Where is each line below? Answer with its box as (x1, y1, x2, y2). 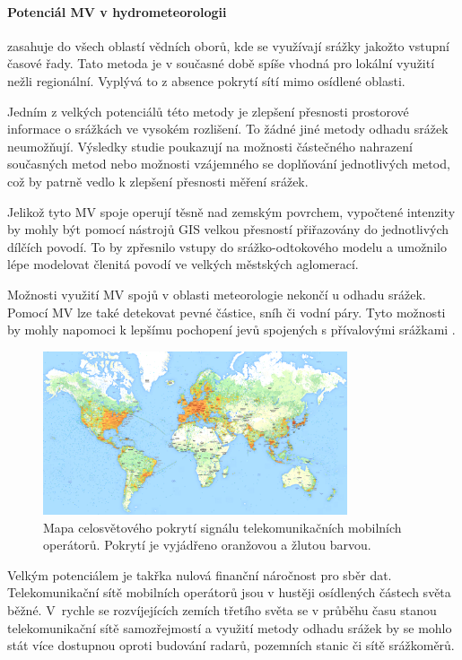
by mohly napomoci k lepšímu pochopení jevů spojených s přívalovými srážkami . (7, 320, 456, 339)
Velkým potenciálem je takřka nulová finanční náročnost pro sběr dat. (7, 565, 392, 584)
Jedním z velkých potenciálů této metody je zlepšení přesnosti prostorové (7, 101, 409, 120)
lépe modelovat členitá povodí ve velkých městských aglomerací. (7, 255, 359, 274)
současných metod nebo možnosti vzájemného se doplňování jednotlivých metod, (7, 154, 450, 173)
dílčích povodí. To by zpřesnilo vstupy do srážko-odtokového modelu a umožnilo (7, 237, 447, 256)
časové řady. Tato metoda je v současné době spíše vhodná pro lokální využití (7, 54, 435, 73)
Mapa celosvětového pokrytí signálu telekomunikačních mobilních (43, 517, 402, 536)
